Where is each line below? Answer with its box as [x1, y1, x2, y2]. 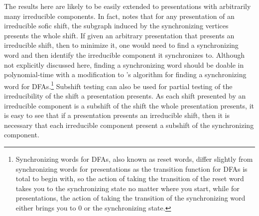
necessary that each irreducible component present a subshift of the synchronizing [4, 119, 254, 130]
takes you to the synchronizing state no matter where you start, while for [15, 183, 240, 193]
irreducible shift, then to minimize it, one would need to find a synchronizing [4, 40, 239, 50]
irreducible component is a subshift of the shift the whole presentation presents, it [4, 100, 254, 110]
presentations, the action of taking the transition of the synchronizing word [15, 193, 246, 203]
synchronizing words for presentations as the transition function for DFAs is [15, 163, 248, 174]
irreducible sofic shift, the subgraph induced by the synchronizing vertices [4, 20, 229, 31]
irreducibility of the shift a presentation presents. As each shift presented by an [4, 91, 246, 101]
